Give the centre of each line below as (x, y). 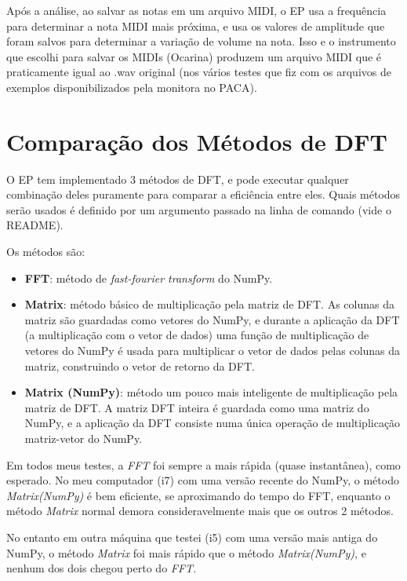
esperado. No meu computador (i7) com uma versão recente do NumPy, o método (203, 480)
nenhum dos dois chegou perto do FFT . (102, 568)
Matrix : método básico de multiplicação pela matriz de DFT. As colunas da (209, 304)
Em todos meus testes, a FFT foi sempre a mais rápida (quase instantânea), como (203, 464)
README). (35, 225)
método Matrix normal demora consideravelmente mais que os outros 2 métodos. (200, 511)
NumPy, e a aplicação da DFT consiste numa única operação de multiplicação (213, 423)
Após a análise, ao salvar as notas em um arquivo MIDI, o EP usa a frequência (196, 10)
